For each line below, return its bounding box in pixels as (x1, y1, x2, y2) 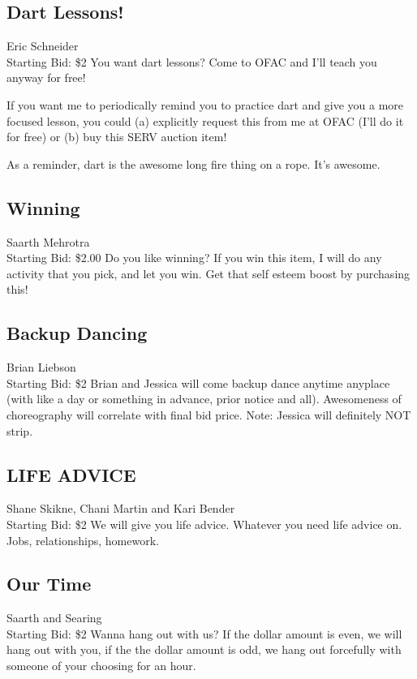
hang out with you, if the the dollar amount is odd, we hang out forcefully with (6, 641, 402, 658)
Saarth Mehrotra (6, 233, 90, 250)
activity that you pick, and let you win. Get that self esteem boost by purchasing (6, 264, 411, 281)
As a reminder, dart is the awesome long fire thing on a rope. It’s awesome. (6, 155, 380, 172)
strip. (6, 422, 33, 439)
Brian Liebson (6, 359, 76, 376)
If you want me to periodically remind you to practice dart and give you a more (6, 96, 404, 113)
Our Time (6, 571, 92, 596)
